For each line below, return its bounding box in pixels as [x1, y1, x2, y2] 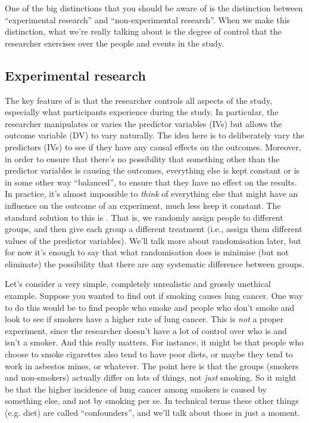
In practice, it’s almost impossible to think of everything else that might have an [5, 187, 298, 200]
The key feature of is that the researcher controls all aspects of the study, [5, 94, 273, 106]
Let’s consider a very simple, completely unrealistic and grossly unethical [5, 277, 271, 290]
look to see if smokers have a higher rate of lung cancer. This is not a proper [5, 313, 284, 325]
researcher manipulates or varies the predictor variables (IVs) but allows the [5, 117, 282, 129]
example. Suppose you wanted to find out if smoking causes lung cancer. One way [5, 289, 303, 302]
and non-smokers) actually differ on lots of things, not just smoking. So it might [5, 371, 296, 384]
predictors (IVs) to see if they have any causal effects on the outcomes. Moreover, [5, 140, 301, 153]
